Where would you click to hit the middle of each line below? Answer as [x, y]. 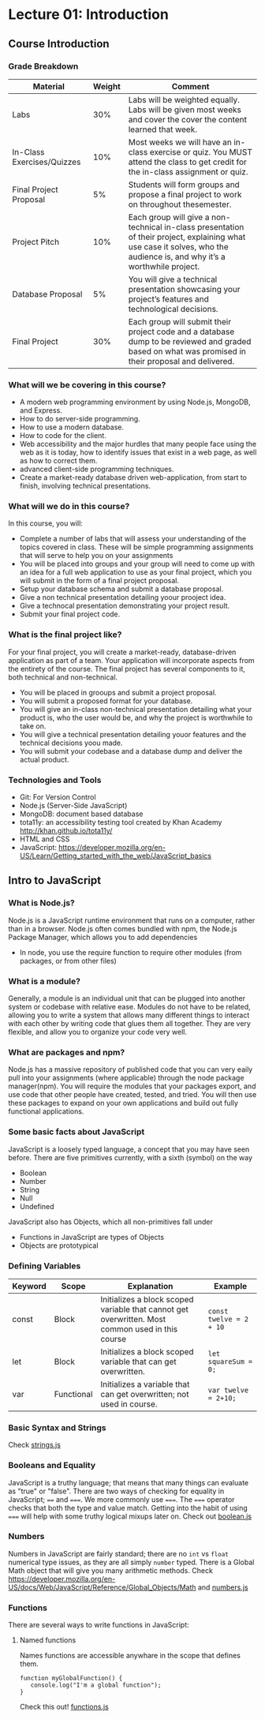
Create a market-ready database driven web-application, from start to [133, 477]
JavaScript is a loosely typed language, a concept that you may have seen [129, 1149]
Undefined [37, 1206]
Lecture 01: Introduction [89, 15]
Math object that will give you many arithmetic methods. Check [110, 1570]
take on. [33, 726]
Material [49, 86]
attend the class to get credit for [187, 162]
